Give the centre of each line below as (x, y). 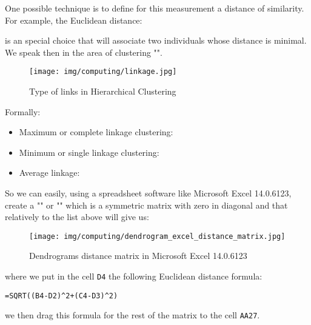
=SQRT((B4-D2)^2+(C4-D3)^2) (62, 296)
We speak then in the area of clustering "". (84, 52)
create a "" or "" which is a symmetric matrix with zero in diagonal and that (146, 205)
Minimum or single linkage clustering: (89, 152)
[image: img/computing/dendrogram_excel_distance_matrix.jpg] (157, 236)
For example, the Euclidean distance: (74, 20)
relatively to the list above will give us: (77, 217)
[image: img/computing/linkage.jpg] (103, 72)
